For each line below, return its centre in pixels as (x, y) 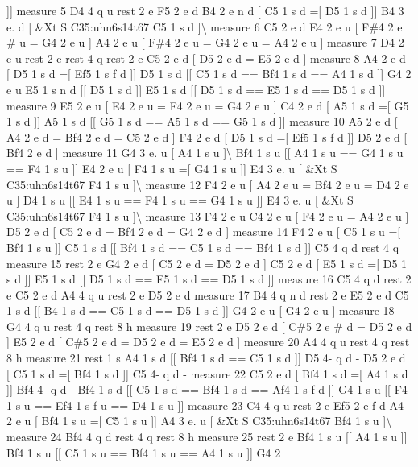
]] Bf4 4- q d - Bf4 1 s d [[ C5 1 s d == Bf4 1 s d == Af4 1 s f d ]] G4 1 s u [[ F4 (207, 389)
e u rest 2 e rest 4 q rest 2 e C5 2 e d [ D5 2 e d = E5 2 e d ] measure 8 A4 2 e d (206, 58)
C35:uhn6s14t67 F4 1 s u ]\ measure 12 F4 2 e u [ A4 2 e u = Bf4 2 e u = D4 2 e (208, 184)
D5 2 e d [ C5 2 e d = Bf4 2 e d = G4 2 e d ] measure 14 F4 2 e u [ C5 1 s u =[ (204, 231)
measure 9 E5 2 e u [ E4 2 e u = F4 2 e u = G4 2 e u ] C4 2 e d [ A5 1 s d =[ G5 (208, 105)
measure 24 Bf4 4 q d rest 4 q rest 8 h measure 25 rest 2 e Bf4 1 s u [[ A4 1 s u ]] (207, 437)
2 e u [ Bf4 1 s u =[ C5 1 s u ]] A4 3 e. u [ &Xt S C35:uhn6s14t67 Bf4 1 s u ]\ (199, 421)
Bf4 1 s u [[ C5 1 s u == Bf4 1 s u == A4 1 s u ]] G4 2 (144, 452)
